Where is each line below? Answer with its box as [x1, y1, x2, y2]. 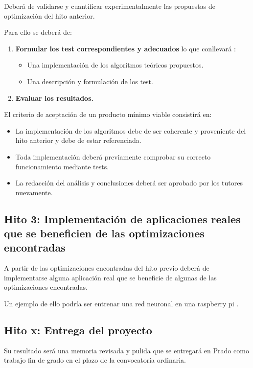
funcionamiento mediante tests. [15, 161, 109, 171]
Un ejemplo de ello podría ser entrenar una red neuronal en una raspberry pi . [4, 299, 239, 309]
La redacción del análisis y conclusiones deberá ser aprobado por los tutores [15, 178, 243, 188]
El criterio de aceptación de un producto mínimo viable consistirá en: [4, 109, 212, 119]
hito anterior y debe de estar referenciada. [15, 135, 141, 145]
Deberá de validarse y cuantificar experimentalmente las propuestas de [4, 1, 215, 11]
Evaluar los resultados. [15, 92, 93, 103]
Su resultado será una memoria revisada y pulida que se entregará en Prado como [4, 345, 249, 355]
